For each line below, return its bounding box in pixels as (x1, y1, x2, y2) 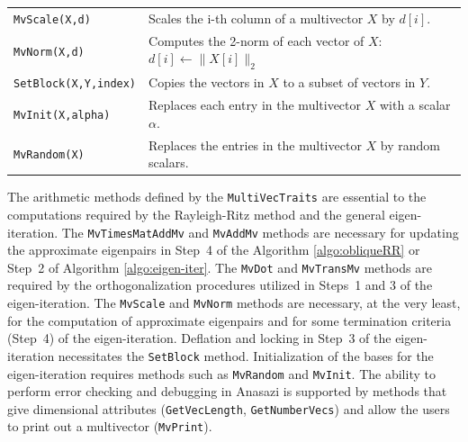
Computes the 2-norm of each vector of (148, 31, 364, 50)
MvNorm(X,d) (13, 45, 85, 59)
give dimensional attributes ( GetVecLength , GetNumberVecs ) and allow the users (7, 399, 450, 418)
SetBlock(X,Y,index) (13, 77, 137, 91)
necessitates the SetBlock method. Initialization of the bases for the (58, 346, 434, 365)
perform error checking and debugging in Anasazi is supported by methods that (7, 382, 447, 401)
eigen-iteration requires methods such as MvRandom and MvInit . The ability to (7, 364, 436, 383)
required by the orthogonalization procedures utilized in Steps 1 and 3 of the (7, 275, 433, 294)
